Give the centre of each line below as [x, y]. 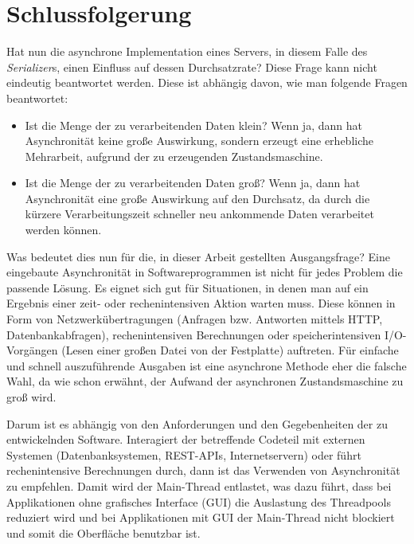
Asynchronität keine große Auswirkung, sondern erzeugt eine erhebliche [199, 141]
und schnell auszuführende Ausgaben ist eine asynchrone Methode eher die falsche [207, 365]
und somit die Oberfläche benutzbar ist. [103, 532]
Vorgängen [32, 350]
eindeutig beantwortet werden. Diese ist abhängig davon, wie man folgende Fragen [207, 82]
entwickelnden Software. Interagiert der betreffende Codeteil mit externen [186, 439]
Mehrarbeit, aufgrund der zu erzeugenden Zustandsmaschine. [174, 156]
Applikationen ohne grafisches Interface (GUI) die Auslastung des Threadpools [199, 501]
